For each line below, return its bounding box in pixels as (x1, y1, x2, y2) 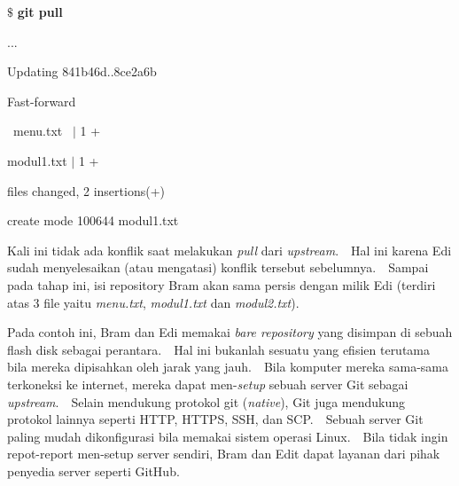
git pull (17, 3, 63, 20)
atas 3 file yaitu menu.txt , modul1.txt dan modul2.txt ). (7, 293, 300, 311)
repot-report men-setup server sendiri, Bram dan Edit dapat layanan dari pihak (7, 444, 440, 463)
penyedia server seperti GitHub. (7, 461, 180, 480)
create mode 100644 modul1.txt (7, 211, 179, 230)
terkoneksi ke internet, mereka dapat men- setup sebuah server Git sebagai (7, 374, 408, 393)
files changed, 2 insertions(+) (7, 181, 165, 200)
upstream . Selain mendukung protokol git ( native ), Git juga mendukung (7, 392, 406, 411)
